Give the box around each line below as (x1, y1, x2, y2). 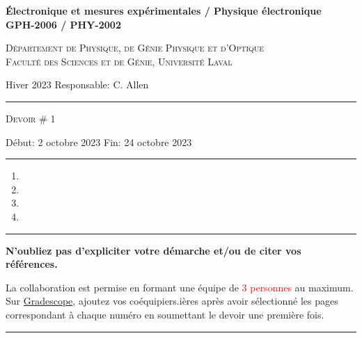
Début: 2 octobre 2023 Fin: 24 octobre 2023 (6, 134, 192, 149)
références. (6, 257, 58, 271)
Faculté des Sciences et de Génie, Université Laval (6, 54, 233, 68)
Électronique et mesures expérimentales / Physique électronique (6, 3, 322, 17)
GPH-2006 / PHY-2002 (6, 17, 121, 31)
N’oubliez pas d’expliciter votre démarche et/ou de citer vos (6, 243, 301, 257)
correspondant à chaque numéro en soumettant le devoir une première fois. (6, 307, 324, 321)
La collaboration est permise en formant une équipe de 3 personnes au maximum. (6, 280, 354, 294)
